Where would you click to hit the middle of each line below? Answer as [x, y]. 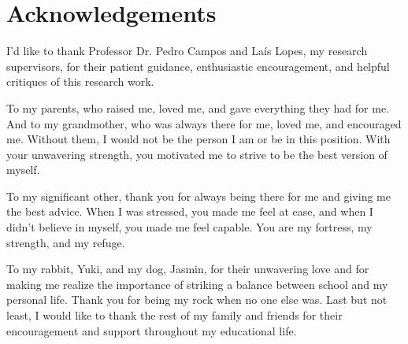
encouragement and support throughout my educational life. [152, 330]
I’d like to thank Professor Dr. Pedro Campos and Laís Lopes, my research [187, 51]
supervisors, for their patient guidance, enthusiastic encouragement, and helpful [198, 66]
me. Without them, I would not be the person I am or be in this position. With [198, 139]
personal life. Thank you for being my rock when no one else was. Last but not [197, 300]
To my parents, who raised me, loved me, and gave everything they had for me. [198, 107]
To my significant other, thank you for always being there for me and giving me [198, 196]
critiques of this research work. [80, 81]
